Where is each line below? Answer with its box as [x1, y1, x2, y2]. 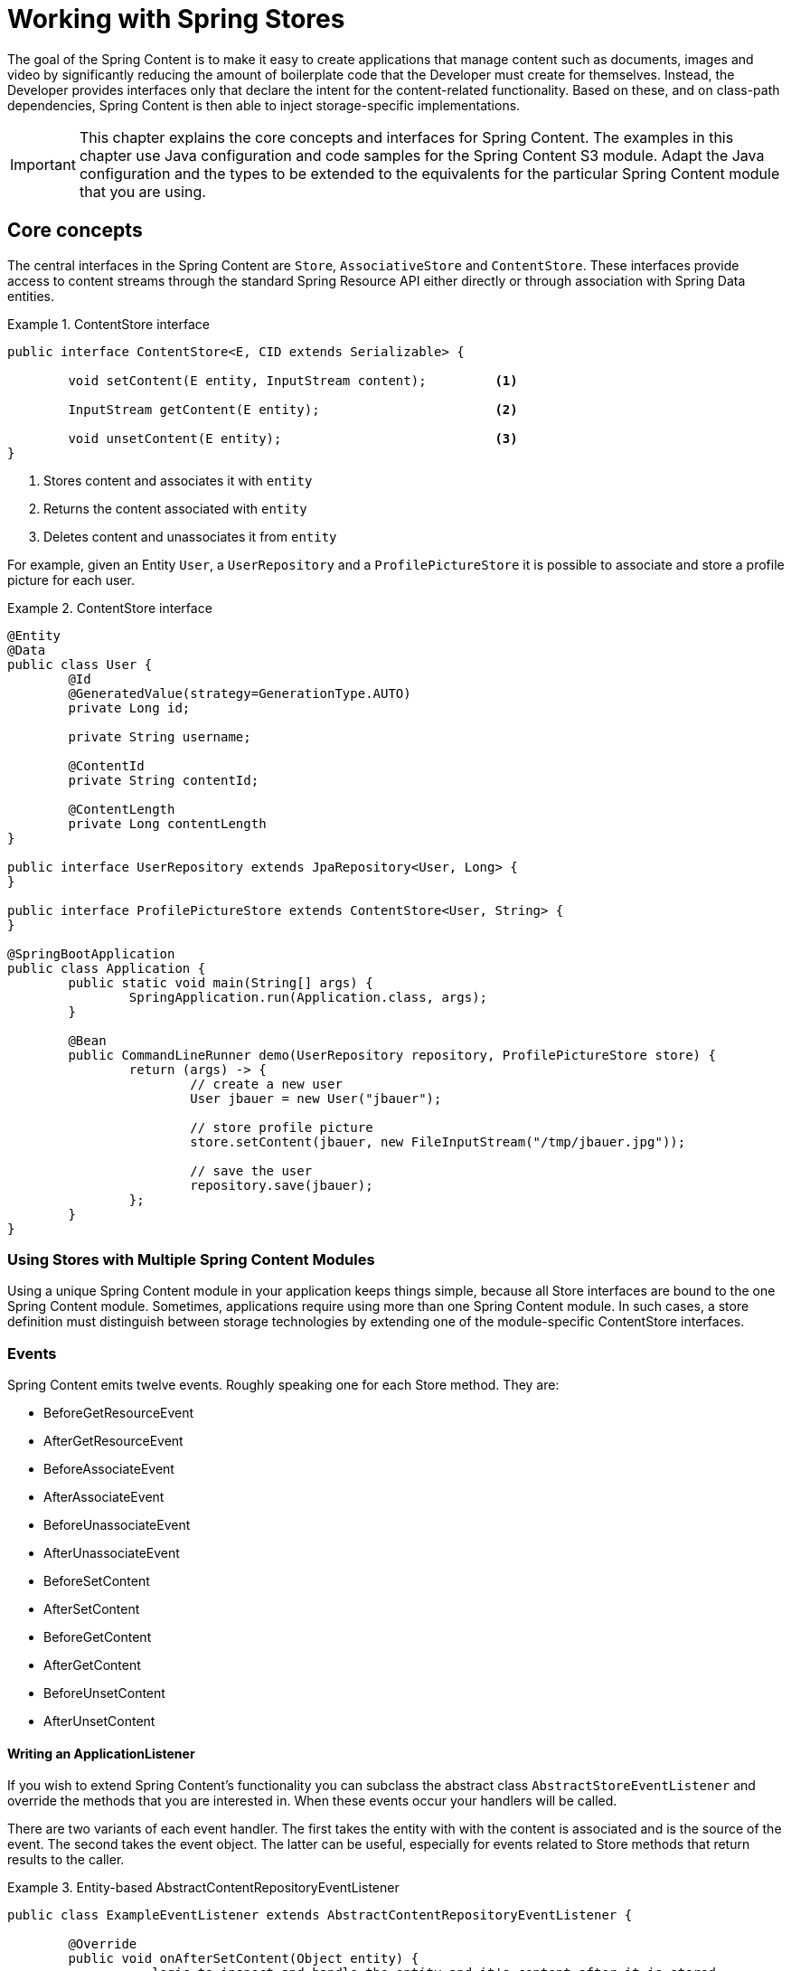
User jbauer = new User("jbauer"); [190, 1090, 442, 1106]
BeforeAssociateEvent [43, 1461, 174, 1477]
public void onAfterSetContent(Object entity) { [68, 1951, 419, 1966]
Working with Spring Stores [7, 4, 345, 34]
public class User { [7, 656, 153, 672]
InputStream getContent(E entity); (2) [68, 401, 518, 417]
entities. [7, 288, 54, 304]
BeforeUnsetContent [43, 1685, 165, 1702]
